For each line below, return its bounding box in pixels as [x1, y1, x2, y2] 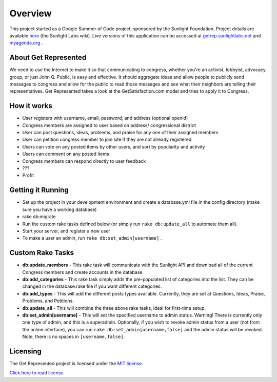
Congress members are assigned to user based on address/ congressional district [22, 122, 196, 128]
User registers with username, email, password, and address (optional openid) [22, 115, 188, 121]
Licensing [9, 347, 42, 355]
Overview [9, 8, 52, 19]
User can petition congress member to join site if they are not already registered [22, 136, 192, 143]
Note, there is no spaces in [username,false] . [22, 333, 125, 340]
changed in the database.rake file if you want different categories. [22, 283, 162, 289]
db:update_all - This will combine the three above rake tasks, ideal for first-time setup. [22, 305, 206, 311]
